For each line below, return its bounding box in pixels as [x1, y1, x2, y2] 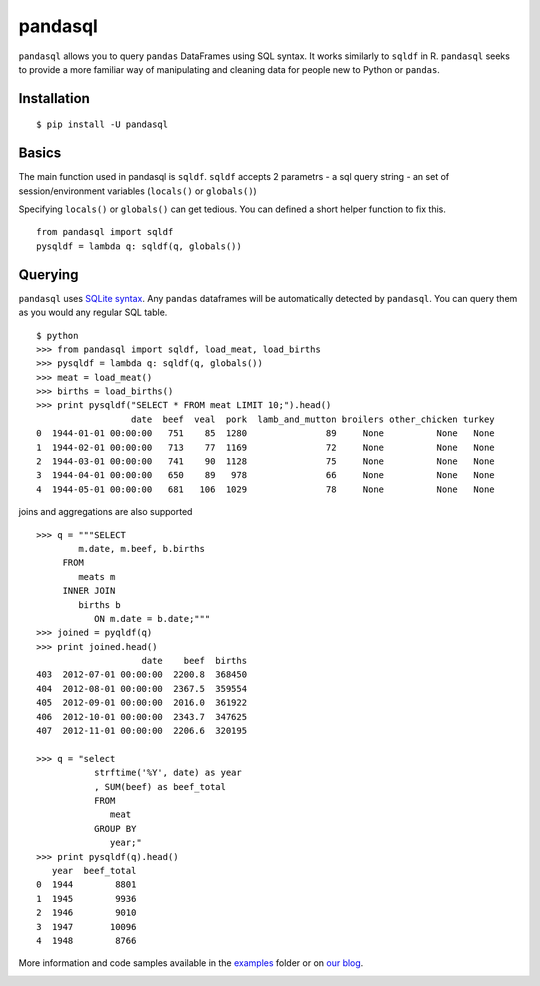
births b [78, 599, 121, 610]
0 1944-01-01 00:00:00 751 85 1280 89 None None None [36, 428, 495, 439]
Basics [18, 145, 62, 162]
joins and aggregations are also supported [18, 506, 193, 518]
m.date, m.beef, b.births [78, 543, 205, 554]
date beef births [141, 655, 248, 667]
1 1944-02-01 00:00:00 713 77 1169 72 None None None [36, 441, 495, 453]
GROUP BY [93, 823, 137, 834]
